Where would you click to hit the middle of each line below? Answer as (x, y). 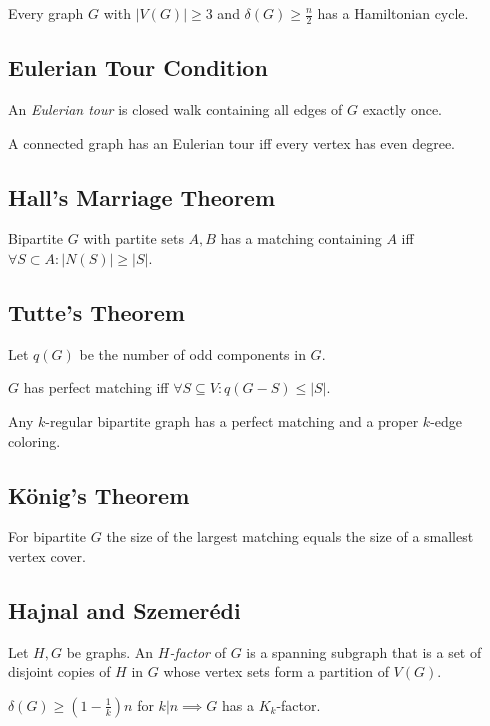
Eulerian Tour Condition (138, 67)
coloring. (34, 440)
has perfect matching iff (96, 387)
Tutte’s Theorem (96, 312)
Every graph (46, 13)
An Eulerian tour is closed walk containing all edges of (175, 109)
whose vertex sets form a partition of (276, 671)
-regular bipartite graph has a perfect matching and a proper (232, 421)
